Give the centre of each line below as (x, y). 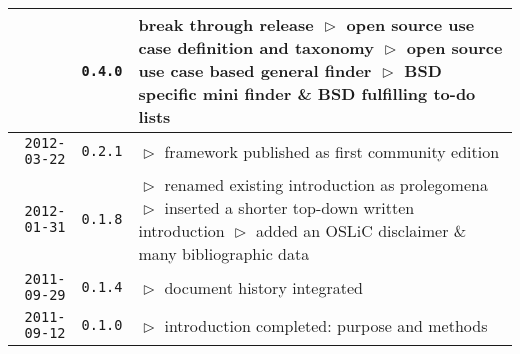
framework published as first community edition (332, 151)
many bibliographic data (224, 253)
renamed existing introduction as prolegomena (326, 184)
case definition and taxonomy (256, 47)
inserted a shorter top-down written (289, 207)
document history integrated (263, 287)
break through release (226, 24)
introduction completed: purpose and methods (326, 325)
